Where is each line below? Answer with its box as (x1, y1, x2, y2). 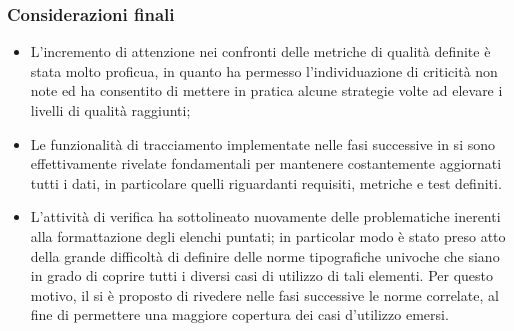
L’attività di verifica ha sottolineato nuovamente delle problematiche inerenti (30, 206, 501, 227)
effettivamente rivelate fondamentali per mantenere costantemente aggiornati (30, 153, 502, 174)
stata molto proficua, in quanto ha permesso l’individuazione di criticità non (30, 60, 498, 81)
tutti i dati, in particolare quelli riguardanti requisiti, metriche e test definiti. (30, 172, 502, 193)
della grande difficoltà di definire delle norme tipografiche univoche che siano (30, 245, 500, 266)
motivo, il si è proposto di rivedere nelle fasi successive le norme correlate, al (30, 284, 499, 305)
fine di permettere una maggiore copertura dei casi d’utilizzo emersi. (30, 304, 449, 325)
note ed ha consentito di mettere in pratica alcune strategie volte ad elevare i (30, 80, 503, 101)
